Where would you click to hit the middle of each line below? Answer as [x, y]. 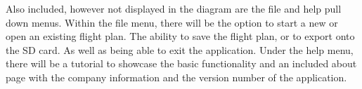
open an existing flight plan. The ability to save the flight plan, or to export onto [180, 36]
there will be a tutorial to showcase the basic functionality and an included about [181, 63]
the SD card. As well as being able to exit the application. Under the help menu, [180, 49]
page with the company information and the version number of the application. [176, 77]
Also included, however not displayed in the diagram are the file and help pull [174, 8]
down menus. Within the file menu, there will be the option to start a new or [172, 22]
